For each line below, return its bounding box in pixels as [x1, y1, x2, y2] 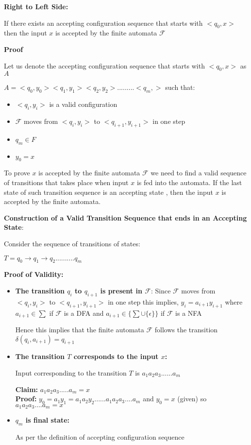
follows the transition [154, 324, 218, 334]
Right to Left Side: [4, 1, 68, 11]
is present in [100, 285, 142, 295]
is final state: [25, 415, 70, 425]
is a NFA [175, 308, 202, 318]
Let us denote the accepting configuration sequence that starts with [4, 60, 205, 70]
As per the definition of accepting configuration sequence [15, 432, 184, 442]
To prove [4, 168, 30, 178]
